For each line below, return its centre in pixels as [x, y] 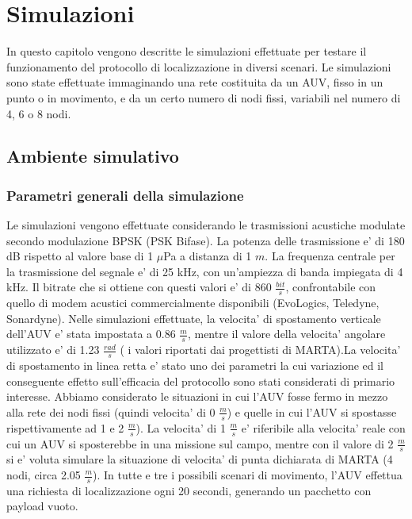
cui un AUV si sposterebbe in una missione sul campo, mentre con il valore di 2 [200, 443]
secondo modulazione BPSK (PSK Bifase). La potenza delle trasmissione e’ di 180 [206, 240]
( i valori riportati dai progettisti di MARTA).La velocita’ [260, 350]
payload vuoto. [42, 506]
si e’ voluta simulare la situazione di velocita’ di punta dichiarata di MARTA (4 [200, 459]
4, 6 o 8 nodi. [39, 113]
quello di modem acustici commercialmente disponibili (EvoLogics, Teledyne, [193, 303]
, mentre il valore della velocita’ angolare [286, 334]
